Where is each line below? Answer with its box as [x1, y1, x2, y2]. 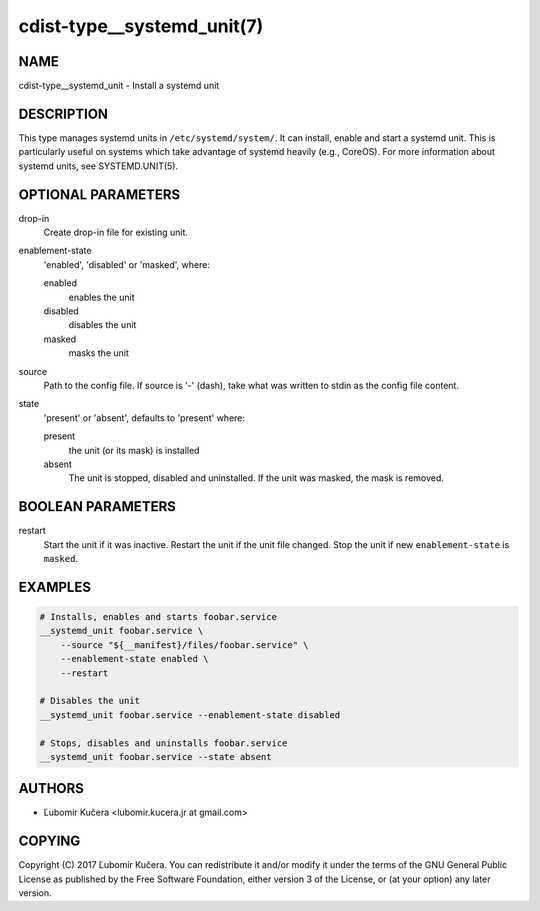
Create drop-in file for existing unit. [43, 226, 189, 239]
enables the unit [68, 291, 135, 303]
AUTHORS [18, 780, 85, 797]
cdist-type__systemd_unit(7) [18, 15, 264, 37]
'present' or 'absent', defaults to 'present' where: [43, 411, 245, 424]
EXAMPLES [18, 578, 92, 595]
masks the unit [68, 347, 130, 359]
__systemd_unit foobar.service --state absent [39, 751, 272, 762]
